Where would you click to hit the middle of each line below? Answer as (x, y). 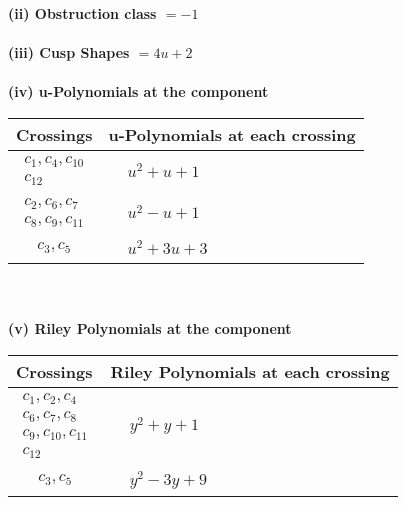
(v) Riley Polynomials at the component (150, 328)
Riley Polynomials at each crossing (250, 371)
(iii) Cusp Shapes (69, 52)
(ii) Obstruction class (82, 13)
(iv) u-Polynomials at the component (138, 91)
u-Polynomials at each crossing (232, 134)
